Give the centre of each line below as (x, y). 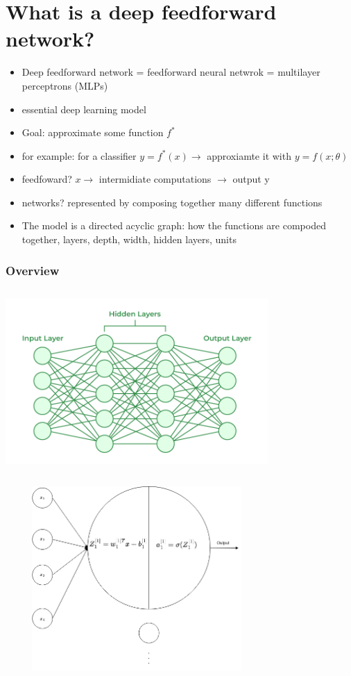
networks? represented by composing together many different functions (172, 202)
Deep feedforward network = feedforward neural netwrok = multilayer (171, 72)
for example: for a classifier (79, 155)
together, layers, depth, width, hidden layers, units (129, 239)
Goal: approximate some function (93, 132)
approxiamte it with (249, 155)
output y (251, 179)
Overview (33, 270)
